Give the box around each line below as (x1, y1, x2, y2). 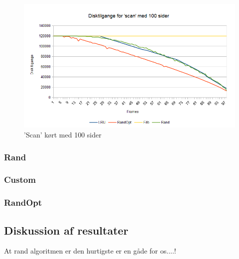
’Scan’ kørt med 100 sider (24, 129, 102, 140)
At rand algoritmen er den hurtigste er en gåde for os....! (4, 246, 176, 256)
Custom (4, 173, 36, 186)
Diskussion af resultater (4, 222, 128, 238)
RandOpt (4, 196, 42, 209)
